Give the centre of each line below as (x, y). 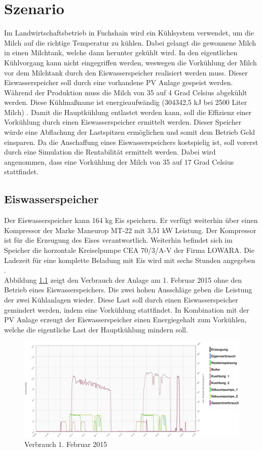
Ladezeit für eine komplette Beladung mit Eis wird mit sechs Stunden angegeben (130, 260)
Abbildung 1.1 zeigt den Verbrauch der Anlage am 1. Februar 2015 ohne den (123, 279)
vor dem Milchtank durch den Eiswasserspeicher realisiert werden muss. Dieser (126, 72)
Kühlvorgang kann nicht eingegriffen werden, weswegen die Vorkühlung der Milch (130, 62)
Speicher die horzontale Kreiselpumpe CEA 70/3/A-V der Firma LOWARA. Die (129, 250)
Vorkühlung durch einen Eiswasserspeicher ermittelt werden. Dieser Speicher (123, 122)
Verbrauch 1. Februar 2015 (66, 444)
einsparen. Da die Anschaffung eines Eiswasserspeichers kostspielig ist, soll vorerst (131, 142)
